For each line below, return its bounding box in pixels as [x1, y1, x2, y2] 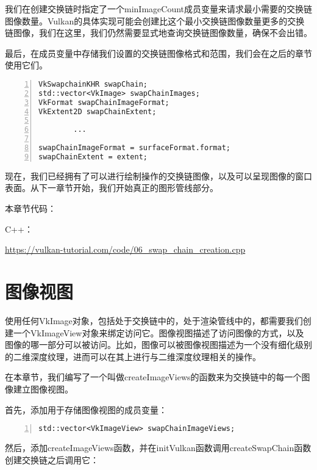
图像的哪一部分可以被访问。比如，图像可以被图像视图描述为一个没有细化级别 [5, 338, 312, 351]
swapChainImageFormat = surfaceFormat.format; [38, 143, 230, 153]
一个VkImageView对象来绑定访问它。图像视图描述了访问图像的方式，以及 [13, 326, 304, 339]
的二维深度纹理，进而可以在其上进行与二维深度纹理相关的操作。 [5, 350, 261, 363]
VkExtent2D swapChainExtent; [38, 107, 157, 116]
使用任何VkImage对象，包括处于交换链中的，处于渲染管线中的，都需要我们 [5, 314, 303, 327]
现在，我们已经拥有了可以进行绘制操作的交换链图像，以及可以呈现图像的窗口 [5, 169, 312, 182]
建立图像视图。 [13, 382, 73, 395]
